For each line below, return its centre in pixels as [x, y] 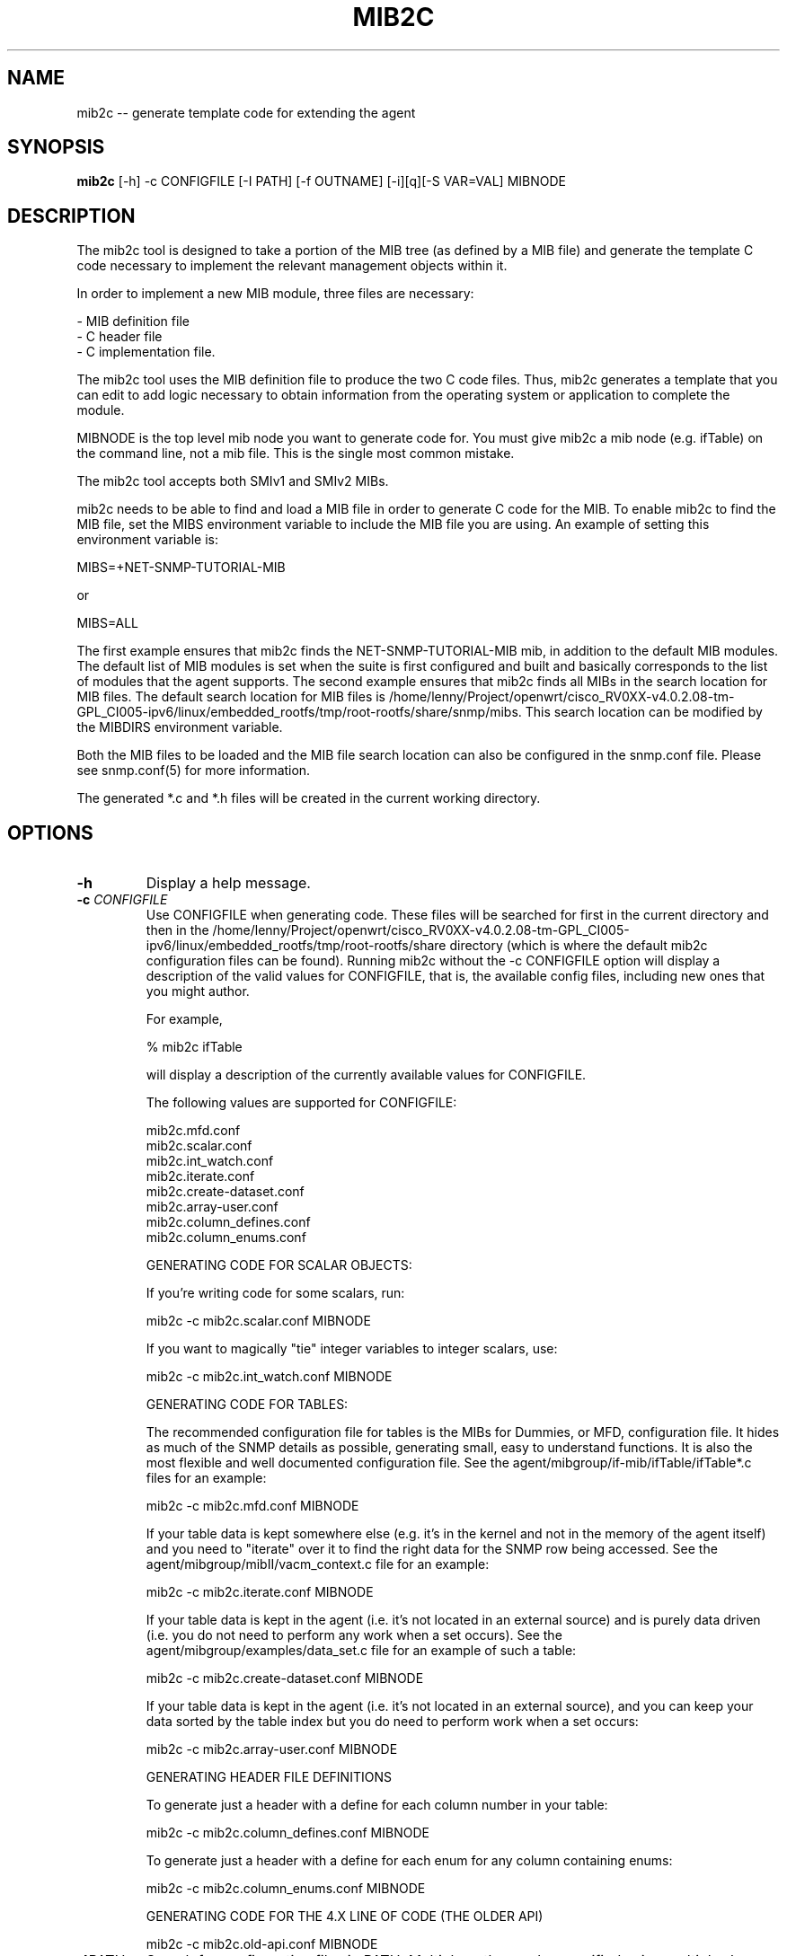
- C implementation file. [146, 352]
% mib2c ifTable [194, 1047]
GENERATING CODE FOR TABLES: [247, 1405]
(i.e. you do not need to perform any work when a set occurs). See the [354, 1635]
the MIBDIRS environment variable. [180, 727]
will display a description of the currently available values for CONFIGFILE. [366, 1075]
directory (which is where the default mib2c [579, 946]
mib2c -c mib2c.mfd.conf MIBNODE [252, 1506]
